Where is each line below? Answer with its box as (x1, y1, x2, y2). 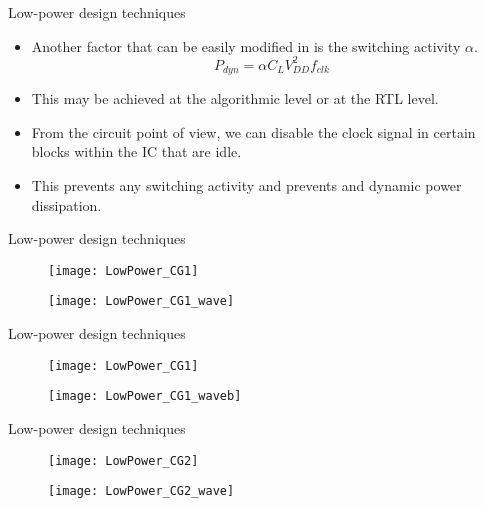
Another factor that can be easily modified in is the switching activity (31, 35, 461, 56)
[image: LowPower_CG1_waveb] (48, 389, 242, 404)
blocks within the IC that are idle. (31, 141, 242, 162)
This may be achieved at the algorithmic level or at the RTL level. (31, 88, 439, 109)
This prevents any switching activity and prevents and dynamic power (31, 174, 462, 195)
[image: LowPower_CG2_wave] (48, 484, 235, 499)
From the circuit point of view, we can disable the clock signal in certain (31, 121, 476, 142)
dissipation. (31, 194, 102, 215)
